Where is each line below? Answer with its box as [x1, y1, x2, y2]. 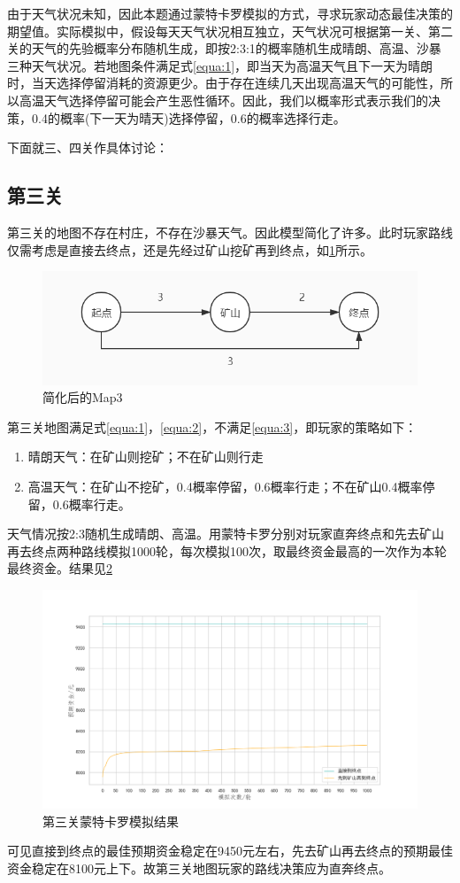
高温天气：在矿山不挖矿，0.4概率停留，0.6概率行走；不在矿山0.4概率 [27, 476, 423, 495]
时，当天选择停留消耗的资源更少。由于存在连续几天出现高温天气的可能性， [7, 74, 441, 92]
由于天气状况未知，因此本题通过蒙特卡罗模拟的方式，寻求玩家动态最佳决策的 [7, 4, 453, 22]
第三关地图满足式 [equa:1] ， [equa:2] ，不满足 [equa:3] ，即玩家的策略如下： [7, 417, 418, 436]
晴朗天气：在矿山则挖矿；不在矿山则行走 [27, 447, 264, 466]
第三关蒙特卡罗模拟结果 [42, 811, 179, 830]
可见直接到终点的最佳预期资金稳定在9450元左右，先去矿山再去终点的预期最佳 [7, 841, 453, 860]
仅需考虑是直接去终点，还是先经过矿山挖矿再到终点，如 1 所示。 [7, 240, 372, 259]
